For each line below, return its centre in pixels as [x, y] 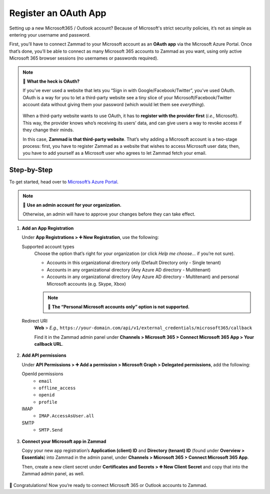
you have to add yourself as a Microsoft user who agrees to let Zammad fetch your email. [115, 153]
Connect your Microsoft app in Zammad [64, 441]
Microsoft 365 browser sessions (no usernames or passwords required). [84, 58]
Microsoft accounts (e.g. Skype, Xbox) [86, 284]
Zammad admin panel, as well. [53, 474]
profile [48, 402]
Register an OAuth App [58, 13]
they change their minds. [48, 130]
